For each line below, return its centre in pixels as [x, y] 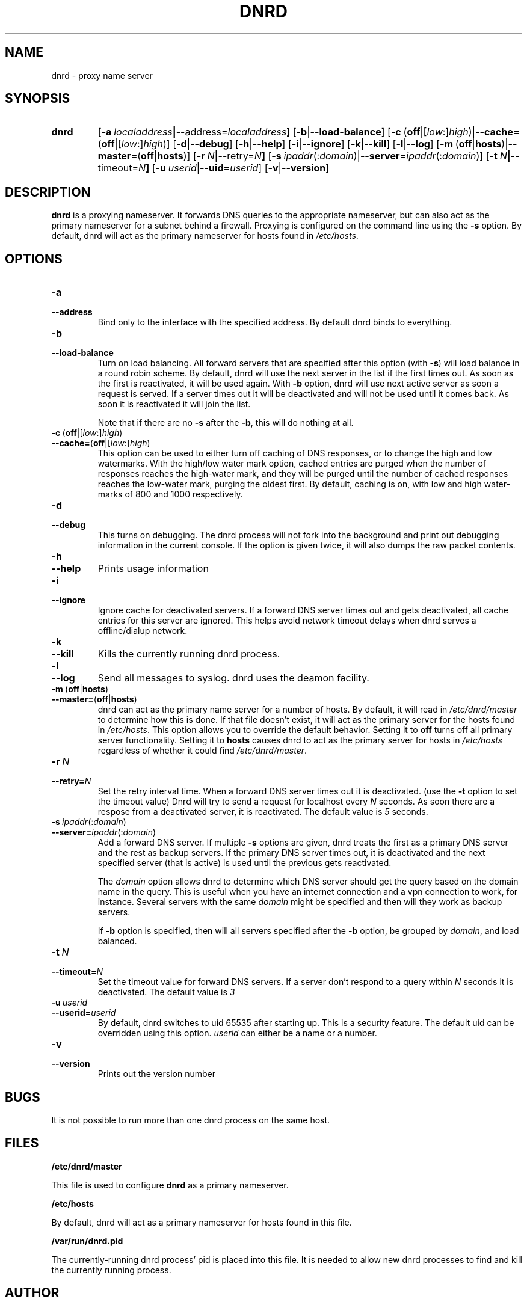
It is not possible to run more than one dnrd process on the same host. [191, 1120]
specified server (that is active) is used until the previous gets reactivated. [245, 863]
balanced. [117, 941]
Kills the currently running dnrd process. [189, 654]
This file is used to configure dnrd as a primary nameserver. [170, 1185]
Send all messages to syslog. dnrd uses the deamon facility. [233, 678]
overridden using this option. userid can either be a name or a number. [237, 1033]
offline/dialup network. [143, 631]
